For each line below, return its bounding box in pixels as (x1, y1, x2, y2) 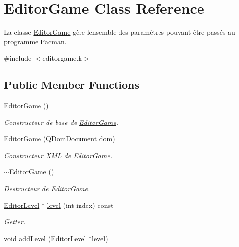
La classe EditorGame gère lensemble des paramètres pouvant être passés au (4, 27, 235, 37)
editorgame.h (42, 53, 82, 63)
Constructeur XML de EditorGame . (4, 150, 113, 160)
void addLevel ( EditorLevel (4, 233, 86, 243)
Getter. (4, 216, 26, 227)
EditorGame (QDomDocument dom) (4, 133, 115, 144)
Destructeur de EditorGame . (4, 183, 90, 194)
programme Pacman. (4, 36, 67, 46)
